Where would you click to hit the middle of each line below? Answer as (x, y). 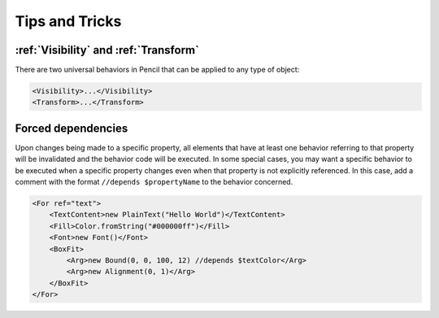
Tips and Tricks (68, 21)
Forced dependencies (72, 128)
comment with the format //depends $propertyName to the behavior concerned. (154, 182)
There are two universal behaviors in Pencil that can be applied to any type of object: (157, 70)
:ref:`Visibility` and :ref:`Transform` (107, 50)
